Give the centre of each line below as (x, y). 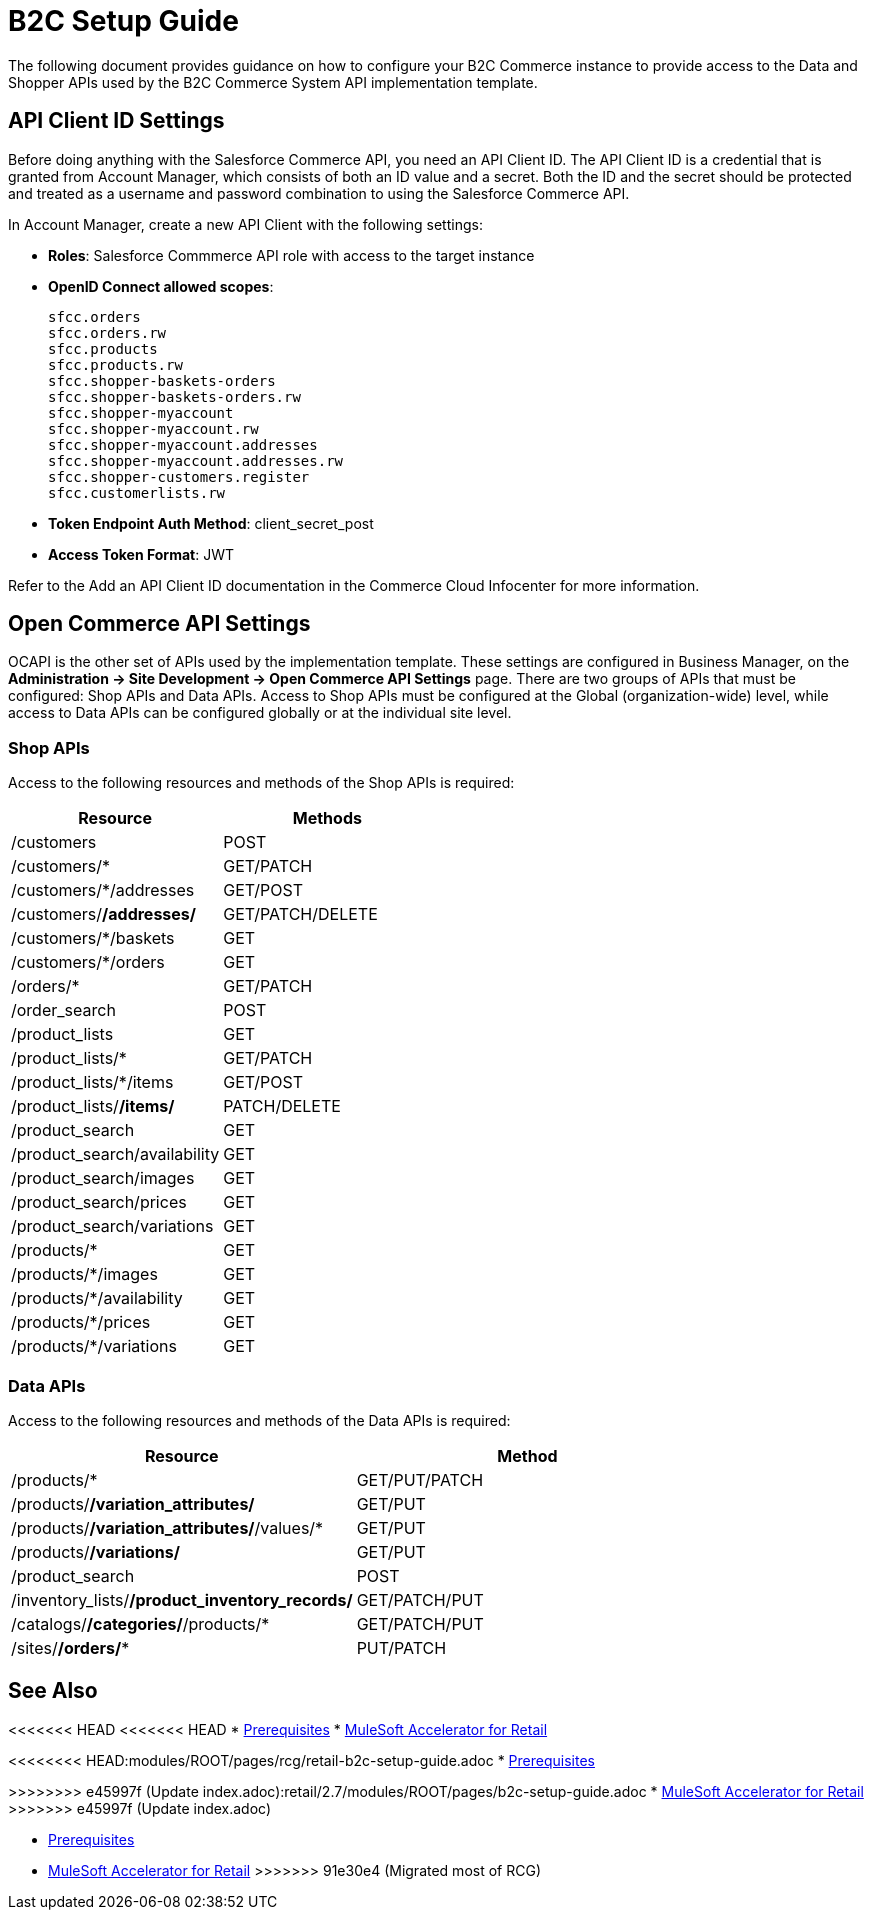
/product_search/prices (99, 1202)
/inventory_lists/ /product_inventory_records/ (182, 1599)
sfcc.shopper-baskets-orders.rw (174, 396)
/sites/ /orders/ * (70, 1647)
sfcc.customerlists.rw (137, 492)
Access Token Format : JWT (141, 554)
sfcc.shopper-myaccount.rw (153, 428)
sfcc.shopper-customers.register (179, 476)
